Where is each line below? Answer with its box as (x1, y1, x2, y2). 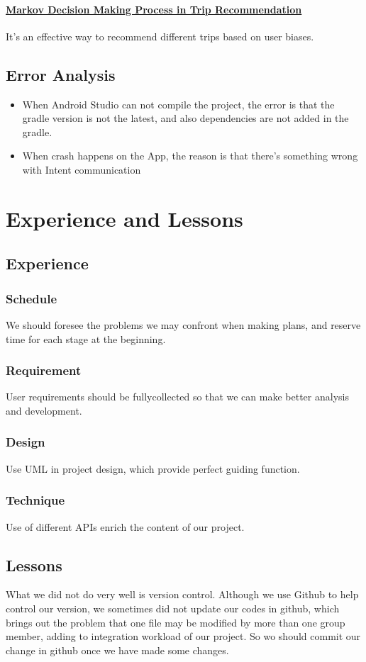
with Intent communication (22, 162, 141, 176)
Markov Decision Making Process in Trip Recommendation (6, 1, 302, 16)
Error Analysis (6, 63, 116, 85)
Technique (6, 491, 65, 509)
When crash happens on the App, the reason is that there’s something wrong (22, 148, 358, 163)
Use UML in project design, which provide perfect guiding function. (6, 461, 300, 476)
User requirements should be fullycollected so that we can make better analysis (6, 389, 349, 404)
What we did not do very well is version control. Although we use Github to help (6, 587, 359, 602)
